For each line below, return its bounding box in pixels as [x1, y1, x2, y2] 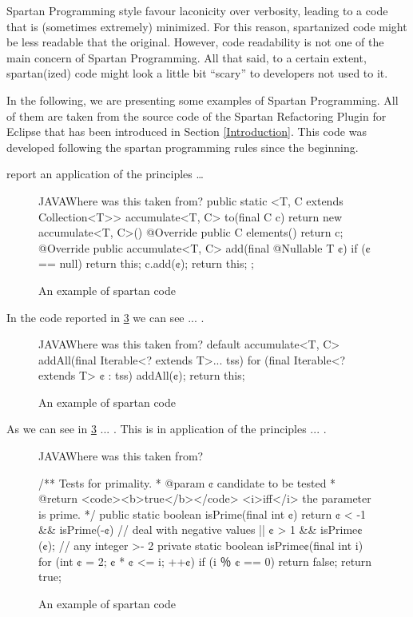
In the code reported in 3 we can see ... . [6, 308, 205, 325]
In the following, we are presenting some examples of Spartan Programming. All [6, 91, 399, 108]
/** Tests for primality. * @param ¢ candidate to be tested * [38, 474, 336, 491]
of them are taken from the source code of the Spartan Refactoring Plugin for [6, 107, 387, 124]
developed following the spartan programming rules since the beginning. [6, 138, 359, 155]
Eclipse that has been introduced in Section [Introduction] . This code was [6, 123, 367, 140]
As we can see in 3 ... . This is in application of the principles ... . [6, 420, 327, 437]
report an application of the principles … [6, 165, 204, 182]
